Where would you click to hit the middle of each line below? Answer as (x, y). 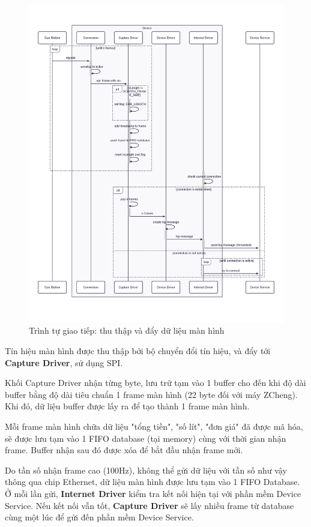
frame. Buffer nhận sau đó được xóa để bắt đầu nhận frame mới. (124, 450)
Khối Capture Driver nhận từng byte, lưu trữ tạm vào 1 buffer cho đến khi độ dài (155, 383)
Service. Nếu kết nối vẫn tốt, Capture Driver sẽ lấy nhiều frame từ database (149, 505)
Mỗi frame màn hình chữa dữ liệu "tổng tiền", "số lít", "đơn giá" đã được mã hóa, (154, 426)
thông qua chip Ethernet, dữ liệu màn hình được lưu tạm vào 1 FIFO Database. (152, 482)
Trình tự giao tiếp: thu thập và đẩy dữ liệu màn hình (127, 330)
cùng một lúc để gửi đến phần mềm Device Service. (99, 517)
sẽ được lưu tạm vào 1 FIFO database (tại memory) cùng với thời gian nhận (146, 438)
